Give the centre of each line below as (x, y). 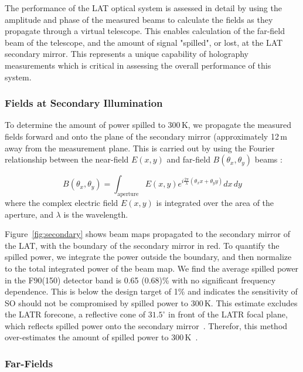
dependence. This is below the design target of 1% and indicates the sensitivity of (151, 291)
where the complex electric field (62, 202)
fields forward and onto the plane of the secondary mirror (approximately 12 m (146, 136)
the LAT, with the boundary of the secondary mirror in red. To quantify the (142, 245)
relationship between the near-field (67, 159)
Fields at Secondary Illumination (84, 103)
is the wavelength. (96, 214)
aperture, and (29, 214)
